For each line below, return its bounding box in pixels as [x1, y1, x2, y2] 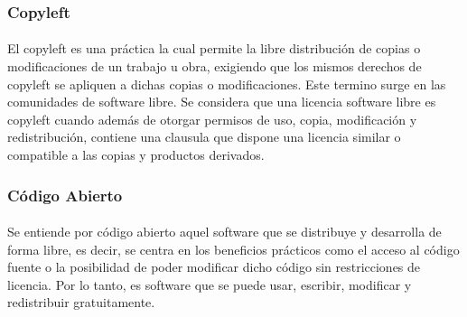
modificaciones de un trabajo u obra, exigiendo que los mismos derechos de [7, 57, 422, 76]
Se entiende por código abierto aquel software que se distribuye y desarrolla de [7, 222, 442, 241]
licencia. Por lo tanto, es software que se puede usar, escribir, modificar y [7, 275, 412, 294]
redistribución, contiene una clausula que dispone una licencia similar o [7, 127, 401, 146]
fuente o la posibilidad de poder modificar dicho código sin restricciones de [7, 257, 421, 276]
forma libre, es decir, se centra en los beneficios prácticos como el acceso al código [7, 239, 460, 258]
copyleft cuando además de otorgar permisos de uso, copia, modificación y [7, 109, 417, 128]
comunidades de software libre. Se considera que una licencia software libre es [7, 92, 436, 111]
